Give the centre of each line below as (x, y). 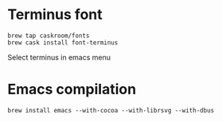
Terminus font (55, 15)
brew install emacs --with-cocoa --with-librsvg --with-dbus (111, 110)
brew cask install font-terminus (63, 42)
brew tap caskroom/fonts (49, 36)
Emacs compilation (72, 90)
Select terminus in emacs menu (59, 57)
